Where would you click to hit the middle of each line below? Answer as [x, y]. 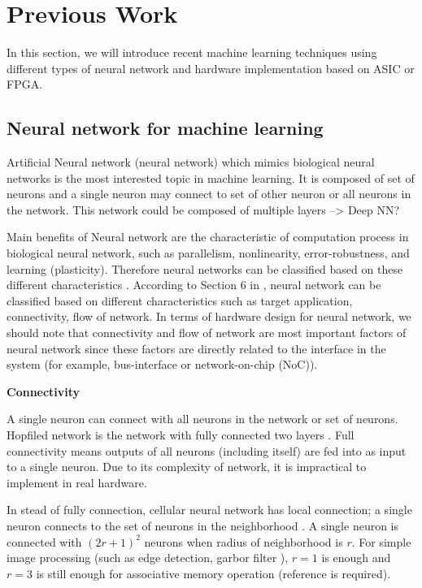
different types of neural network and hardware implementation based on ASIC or [211, 68]
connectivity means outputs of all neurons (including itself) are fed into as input [207, 450]
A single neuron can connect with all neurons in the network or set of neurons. [202, 419]
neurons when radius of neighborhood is [244, 541]
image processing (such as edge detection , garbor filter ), [148, 558]
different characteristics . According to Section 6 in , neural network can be [194, 285]
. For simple [381, 541]
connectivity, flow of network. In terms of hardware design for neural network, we [209, 316]
